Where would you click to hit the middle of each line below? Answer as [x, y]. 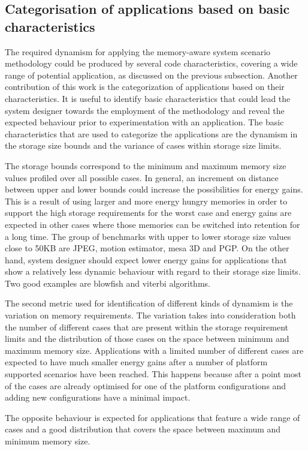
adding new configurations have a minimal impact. [98, 397]
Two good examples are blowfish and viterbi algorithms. [108, 283]
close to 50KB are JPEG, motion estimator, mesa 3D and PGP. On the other [147, 248]
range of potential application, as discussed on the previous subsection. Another [151, 75]
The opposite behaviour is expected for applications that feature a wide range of [153, 417]
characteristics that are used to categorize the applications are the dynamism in [151, 133]
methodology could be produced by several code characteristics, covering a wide [151, 63]
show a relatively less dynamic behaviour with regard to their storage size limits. [153, 271]
